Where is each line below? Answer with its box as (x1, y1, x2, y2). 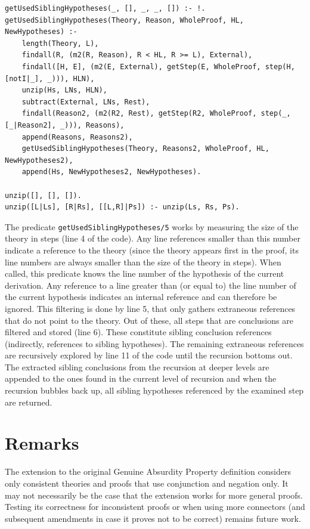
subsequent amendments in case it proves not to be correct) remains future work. (5, 512, 301, 524)
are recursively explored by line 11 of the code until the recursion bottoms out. (5, 349, 293, 361)
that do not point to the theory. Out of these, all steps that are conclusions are (5, 314, 293, 326)
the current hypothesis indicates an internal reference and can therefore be (5, 290, 277, 303)
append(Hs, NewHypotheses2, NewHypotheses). (21, 168, 201, 177)
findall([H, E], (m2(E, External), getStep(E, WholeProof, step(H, (21, 62, 295, 71)
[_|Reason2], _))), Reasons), (5, 120, 125, 129)
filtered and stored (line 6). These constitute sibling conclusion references (5, 326, 272, 338)
